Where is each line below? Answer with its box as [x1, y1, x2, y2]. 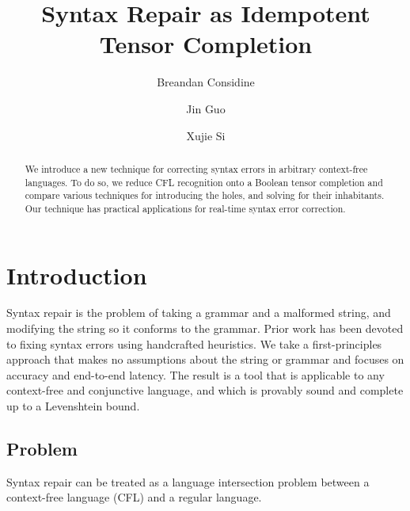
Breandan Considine [157, 74, 255, 90]
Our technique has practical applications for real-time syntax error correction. [25, 201, 346, 215]
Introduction [6, 258, 147, 291]
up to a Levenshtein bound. [6, 398, 140, 414]
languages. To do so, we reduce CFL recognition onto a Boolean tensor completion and [25, 175, 383, 189]
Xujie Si [186, 127, 226, 143]
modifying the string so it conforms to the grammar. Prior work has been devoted [6, 320, 404, 337]
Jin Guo [186, 100, 226, 116]
